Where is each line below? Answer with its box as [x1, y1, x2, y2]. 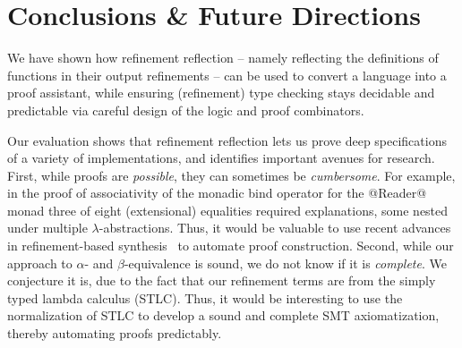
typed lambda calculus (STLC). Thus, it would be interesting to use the [7, 288, 403, 307]
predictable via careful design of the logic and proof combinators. [7, 100, 364, 119]
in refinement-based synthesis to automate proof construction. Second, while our [7, 236, 454, 255]
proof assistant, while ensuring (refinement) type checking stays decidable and [7, 83, 435, 102]
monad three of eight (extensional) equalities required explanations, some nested [7, 200, 449, 219]
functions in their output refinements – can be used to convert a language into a [7, 65, 447, 84]
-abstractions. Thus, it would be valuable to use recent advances [98, 218, 451, 237]
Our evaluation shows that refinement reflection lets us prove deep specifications [7, 131, 447, 149]
